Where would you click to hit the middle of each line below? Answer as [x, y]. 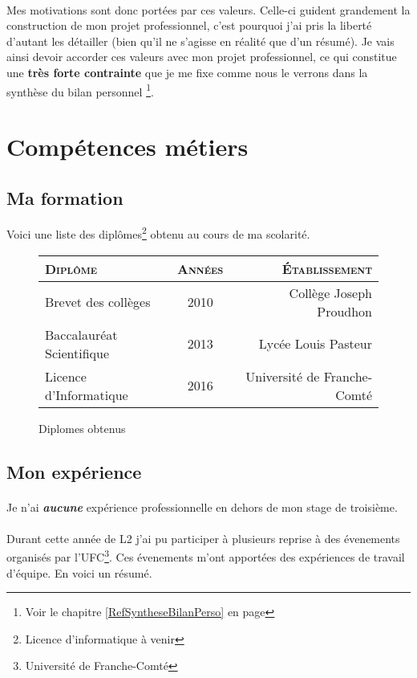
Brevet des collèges [98, 302]
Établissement [327, 268]
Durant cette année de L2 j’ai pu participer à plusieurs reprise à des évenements [203, 538]
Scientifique [77, 353]
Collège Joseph [330, 292]
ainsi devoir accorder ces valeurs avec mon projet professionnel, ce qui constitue [202, 57]
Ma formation [65, 197]
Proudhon [344, 311]
